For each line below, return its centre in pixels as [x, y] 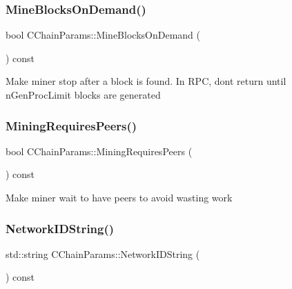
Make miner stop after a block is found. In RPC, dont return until [146, 81]
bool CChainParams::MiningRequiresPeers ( [99, 151]
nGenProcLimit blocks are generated [83, 94]
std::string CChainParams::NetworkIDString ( [103, 253]
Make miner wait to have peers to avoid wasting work [119, 197]
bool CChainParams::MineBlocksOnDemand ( [103, 35]
